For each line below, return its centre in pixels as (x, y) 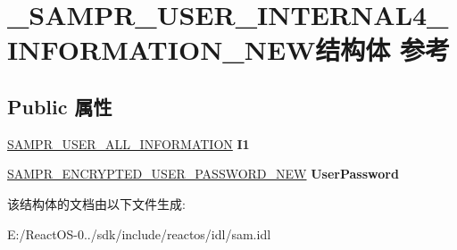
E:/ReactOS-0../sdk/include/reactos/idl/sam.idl (139, 233)
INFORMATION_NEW (162, 50)
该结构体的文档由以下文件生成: (96, 203)
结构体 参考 (383, 50)
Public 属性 (60, 106)
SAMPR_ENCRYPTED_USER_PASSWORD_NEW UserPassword (203, 174)
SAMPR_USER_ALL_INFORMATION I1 (129, 143)
